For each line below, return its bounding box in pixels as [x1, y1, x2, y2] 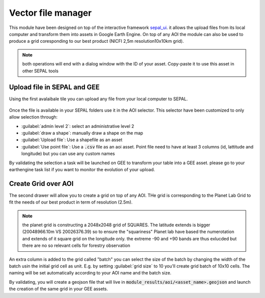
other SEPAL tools [22, 68, 59, 74]
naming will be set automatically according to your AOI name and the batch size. [9, 270, 172, 276]
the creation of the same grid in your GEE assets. [9, 286, 108, 292]
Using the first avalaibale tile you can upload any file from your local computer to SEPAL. [9, 96, 188, 102]
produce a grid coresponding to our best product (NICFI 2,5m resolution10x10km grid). [9, 38, 184, 44]
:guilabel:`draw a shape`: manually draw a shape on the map [21, 130, 143, 136]
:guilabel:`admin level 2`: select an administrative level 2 [21, 123, 134, 129]
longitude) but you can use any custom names [21, 150, 115, 157]
